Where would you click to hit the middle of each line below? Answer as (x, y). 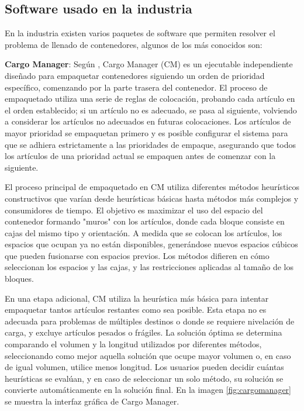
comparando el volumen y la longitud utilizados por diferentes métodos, (133, 344)
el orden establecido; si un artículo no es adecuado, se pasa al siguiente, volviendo (151, 110)
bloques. (19, 279)
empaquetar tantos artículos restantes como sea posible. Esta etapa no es (136, 310)
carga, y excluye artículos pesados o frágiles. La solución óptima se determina (144, 332)
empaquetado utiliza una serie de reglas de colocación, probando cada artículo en (150, 99)
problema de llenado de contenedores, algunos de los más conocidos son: (134, 44)
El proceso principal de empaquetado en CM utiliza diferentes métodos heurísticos (152, 187)
